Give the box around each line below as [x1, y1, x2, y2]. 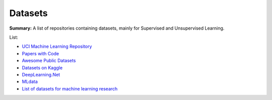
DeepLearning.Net [22, 71, 60, 77]
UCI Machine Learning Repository [22, 43, 92, 50]
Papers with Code [22, 50, 59, 56]
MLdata [22, 78, 38, 85]
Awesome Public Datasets [22, 58, 76, 64]
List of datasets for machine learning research [22, 85, 118, 91]
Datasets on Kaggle [22, 64, 63, 70]
